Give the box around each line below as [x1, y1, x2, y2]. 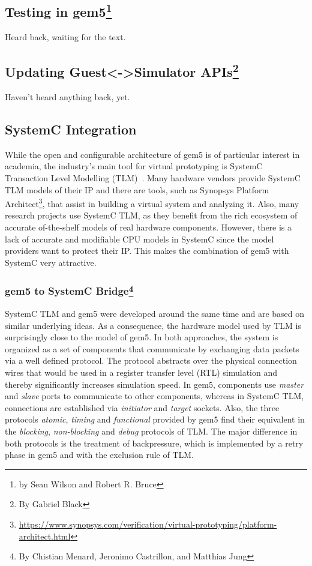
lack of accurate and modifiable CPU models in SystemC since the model [5, 232, 274, 245]
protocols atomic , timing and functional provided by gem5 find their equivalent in [5, 413, 305, 426]
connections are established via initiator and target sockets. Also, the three [5, 401, 280, 414]
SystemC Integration [5, 119, 137, 138]
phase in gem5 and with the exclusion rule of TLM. [5, 448, 194, 461]
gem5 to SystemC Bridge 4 [5, 282, 134, 298]
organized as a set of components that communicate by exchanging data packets [5, 342, 299, 355]
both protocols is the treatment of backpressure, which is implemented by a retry [5, 436, 304, 449]
